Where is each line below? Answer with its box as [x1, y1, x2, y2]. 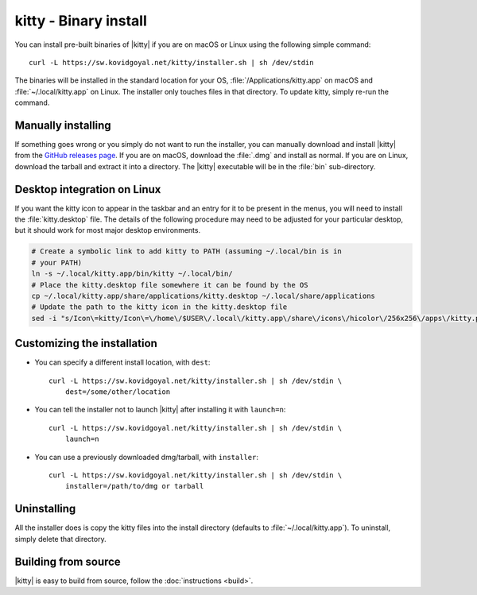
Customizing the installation [14, 337, 158, 350]
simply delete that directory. [14, 534, 107, 543]
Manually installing [14, 118, 111, 132]
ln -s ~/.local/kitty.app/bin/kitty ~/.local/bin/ [31, 269, 234, 278]
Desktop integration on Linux [14, 183, 161, 196]
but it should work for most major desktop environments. [14, 226, 201, 235]
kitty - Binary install [14, 12, 147, 29]
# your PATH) [31, 258, 83, 267]
